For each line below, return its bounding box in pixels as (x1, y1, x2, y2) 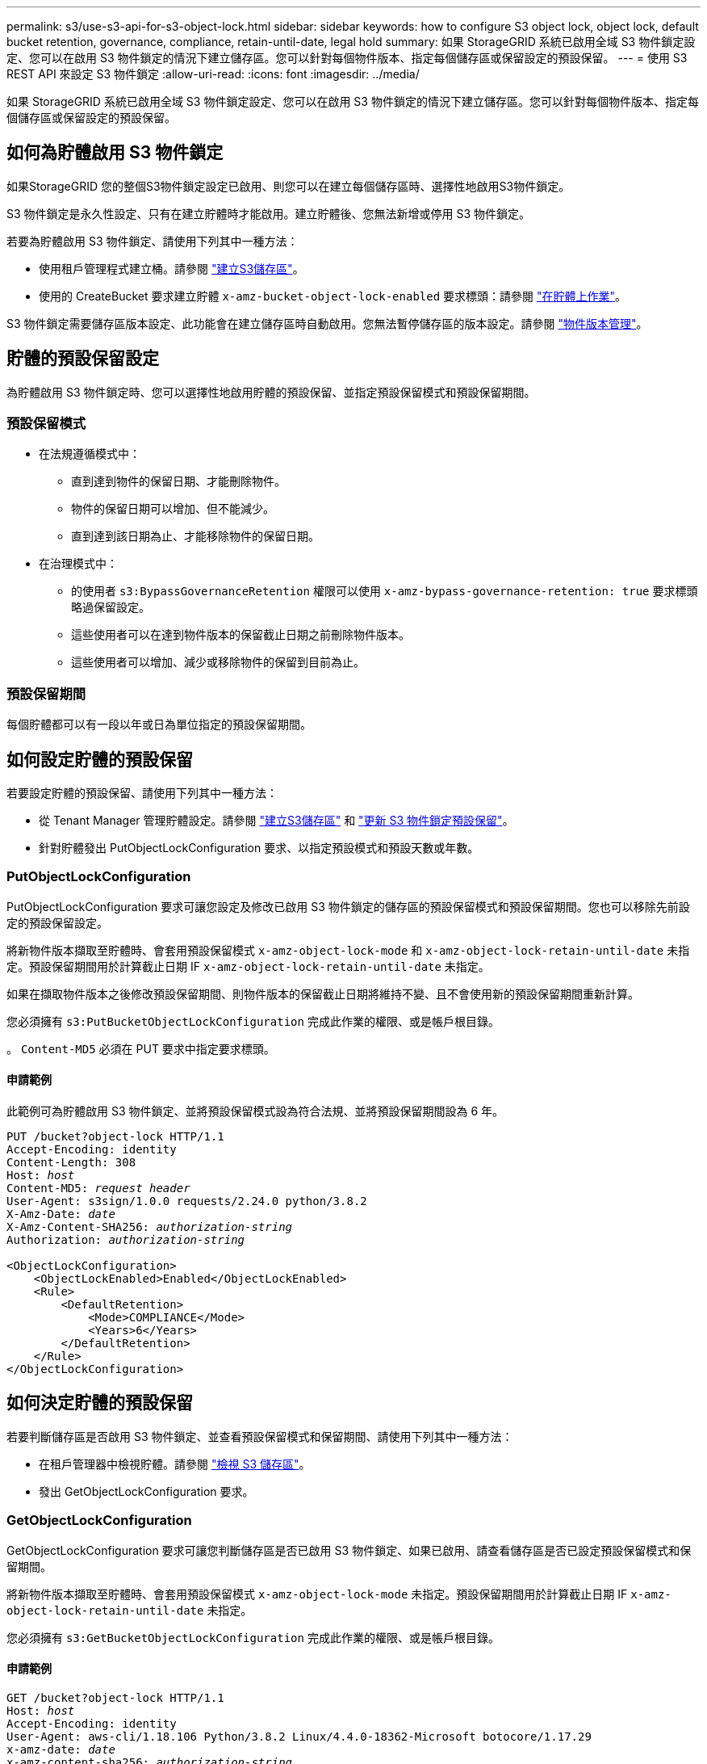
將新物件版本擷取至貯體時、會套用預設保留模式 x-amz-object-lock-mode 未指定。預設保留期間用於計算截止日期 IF (6, 1586, 628, 1601)
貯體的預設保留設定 (6, 348, 159, 369)
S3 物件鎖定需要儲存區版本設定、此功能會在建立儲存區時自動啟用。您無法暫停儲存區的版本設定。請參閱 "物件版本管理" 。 (6, 316, 648, 330)
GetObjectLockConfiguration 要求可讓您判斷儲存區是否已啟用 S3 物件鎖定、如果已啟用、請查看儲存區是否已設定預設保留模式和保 (6, 1543, 692, 1557)
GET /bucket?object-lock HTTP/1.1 (6, 1690, 224, 1704)
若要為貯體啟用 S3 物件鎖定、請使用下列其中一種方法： (6, 233, 299, 248)
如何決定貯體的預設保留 (6, 1392, 193, 1413)
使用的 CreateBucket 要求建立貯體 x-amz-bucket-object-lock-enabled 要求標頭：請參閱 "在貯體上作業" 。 (39, 288, 627, 303)
